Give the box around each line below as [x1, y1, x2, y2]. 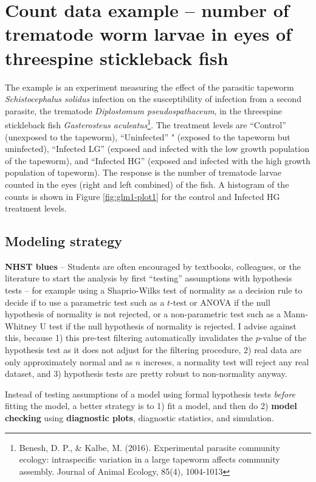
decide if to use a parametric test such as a [5, 295, 165, 308]
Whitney [5, 319, 37, 332]
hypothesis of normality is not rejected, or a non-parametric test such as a [5, 308, 281, 320]
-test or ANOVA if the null [170, 295, 270, 308]
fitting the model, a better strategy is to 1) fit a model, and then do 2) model [5, 399, 297, 412]
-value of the [259, 331, 306, 344]
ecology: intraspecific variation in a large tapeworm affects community [19, 453, 280, 466]
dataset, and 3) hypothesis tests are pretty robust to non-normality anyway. [5, 367, 287, 380]
